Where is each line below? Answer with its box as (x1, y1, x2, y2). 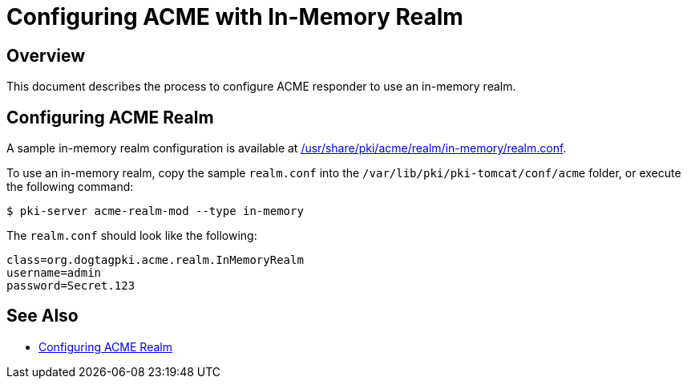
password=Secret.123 (6, 279, 135, 293)
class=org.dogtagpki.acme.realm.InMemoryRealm (6, 253, 304, 267)
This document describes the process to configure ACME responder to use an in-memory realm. (6, 79, 516, 94)
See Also (6, 306, 79, 326)
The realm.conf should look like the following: (6, 229, 257, 243)
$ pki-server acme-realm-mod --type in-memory (6, 205, 304, 218)
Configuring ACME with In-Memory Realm (6, 3, 463, 30)
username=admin (6, 266, 102, 280)
